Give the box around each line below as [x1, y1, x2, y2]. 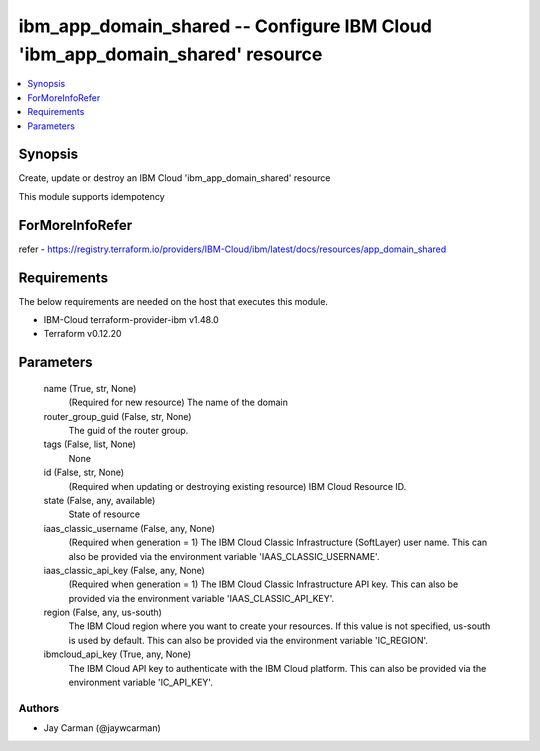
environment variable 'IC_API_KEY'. [68, 676, 214, 689]
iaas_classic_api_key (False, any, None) [43, 564, 205, 576]
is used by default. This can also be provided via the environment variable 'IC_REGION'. [68, 634, 429, 646]
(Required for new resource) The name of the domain [68, 396, 289, 409]
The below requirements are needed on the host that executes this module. [18, 295, 329, 307]
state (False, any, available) [43, 494, 156, 506]
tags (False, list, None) [43, 438, 137, 450]
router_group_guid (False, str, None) [43, 410, 192, 422]
